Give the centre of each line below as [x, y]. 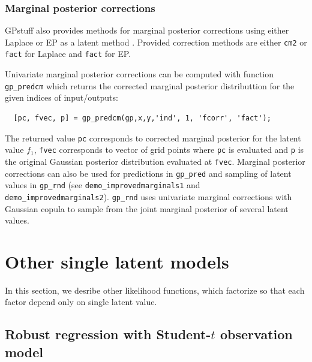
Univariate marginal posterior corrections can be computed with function [139, 74]
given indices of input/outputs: [61, 97]
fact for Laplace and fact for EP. [68, 54]
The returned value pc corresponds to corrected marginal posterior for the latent [153, 138]
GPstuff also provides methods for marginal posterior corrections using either [147, 30]
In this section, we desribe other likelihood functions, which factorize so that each [155, 290]
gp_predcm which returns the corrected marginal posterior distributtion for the [150, 85]
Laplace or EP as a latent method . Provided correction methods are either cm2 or [156, 42]
